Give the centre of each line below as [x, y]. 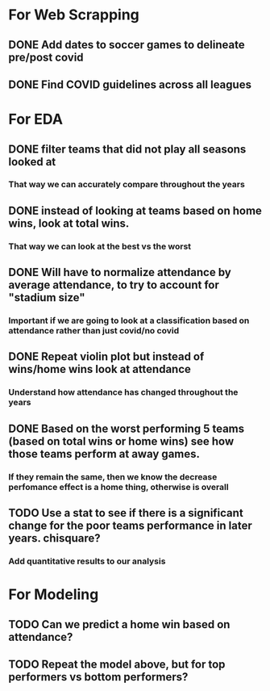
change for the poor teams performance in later [130, 526]
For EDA [35, 119]
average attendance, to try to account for [114, 285]
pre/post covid [46, 57]
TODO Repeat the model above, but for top [117, 664]
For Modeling [54, 595]
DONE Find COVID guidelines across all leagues [130, 84]
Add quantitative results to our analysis [87, 561]
